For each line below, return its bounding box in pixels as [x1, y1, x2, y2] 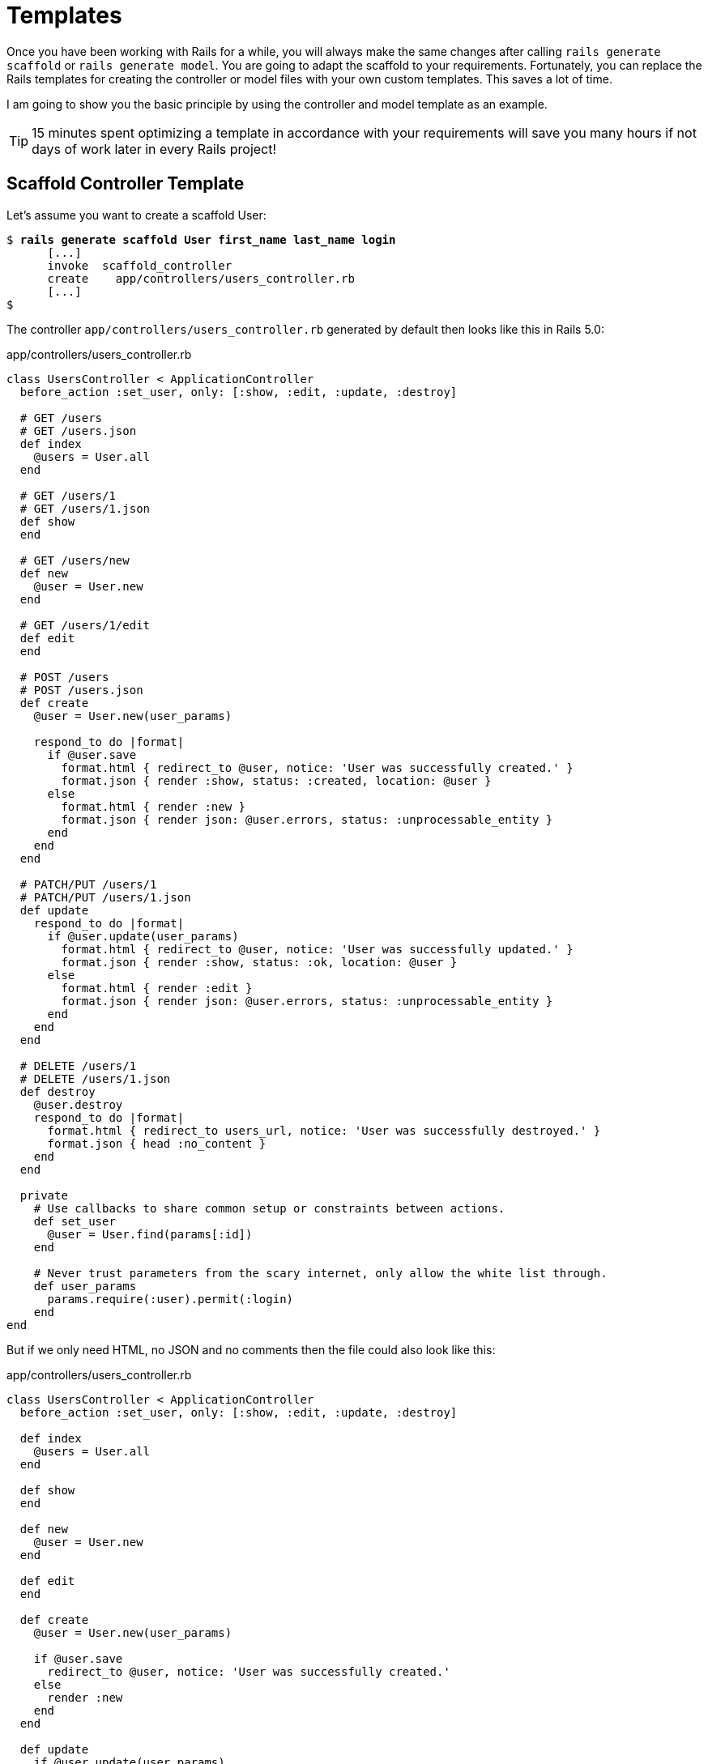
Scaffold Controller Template [6, 173, 245, 194]
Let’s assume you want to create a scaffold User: [6, 207, 267, 222]
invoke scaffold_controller [47, 258, 232, 272]
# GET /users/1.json [19, 501, 151, 515]
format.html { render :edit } [61, 981, 253, 995]
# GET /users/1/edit [19, 618, 151, 632]
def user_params [33, 1279, 137, 1293]
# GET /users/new [19, 553, 130, 567]
